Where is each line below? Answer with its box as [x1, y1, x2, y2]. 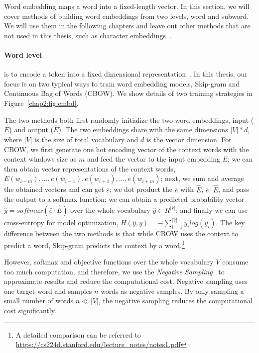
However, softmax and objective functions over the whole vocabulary [4, 257, 214, 267]
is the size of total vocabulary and [34, 134, 138, 144]
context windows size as [4, 154, 77, 164]
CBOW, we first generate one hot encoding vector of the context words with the [4, 144, 249, 154]
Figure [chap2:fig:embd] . [4, 97, 79, 108]
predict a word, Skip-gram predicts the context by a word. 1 [4, 238, 185, 250]
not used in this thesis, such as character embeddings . [4, 30, 171, 40]
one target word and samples [4, 285, 92, 296]
